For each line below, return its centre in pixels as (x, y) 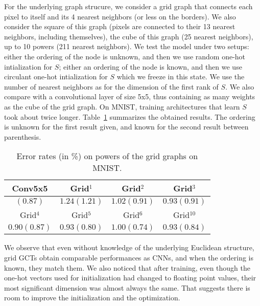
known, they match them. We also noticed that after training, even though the (127, 267)
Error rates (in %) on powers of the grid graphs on (107, 156)
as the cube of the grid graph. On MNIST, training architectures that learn (122, 106)
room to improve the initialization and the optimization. (92, 298)
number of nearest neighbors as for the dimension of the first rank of (111, 86)
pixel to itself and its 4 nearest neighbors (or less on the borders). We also (120, 16)
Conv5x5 (30, 188)
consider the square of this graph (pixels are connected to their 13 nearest (120, 26)
